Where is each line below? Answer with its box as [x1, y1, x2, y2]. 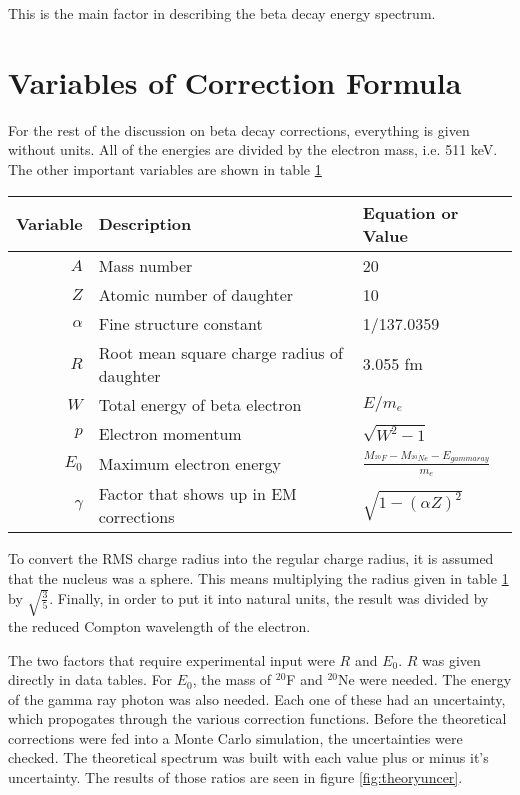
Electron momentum [98, 421, 242, 445]
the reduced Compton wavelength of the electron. [8, 615, 311, 636]
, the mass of [192, 669, 272, 690]
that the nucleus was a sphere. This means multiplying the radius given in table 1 [8, 568, 509, 589]
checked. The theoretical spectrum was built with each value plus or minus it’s [8, 747, 489, 768]
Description [98, 212, 192, 235]
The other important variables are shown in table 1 [8, 158, 322, 179]
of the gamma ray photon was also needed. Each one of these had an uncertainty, [8, 688, 506, 709]
